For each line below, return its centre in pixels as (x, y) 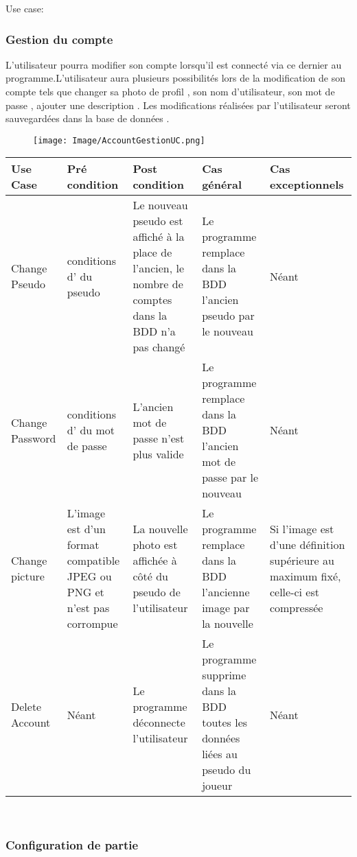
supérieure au (302, 561)
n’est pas (88, 608)
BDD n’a (154, 331)
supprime (224, 675)
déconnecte (159, 723)
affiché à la (159, 237)
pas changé (159, 347)
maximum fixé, (305, 576)
